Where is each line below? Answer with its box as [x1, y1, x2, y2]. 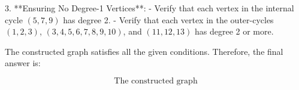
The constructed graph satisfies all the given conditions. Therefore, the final [5, 45, 283, 57]
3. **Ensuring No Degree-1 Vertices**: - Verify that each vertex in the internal [5, 2, 294, 14]
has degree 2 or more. [195, 25, 274, 38]
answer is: [5, 57, 41, 69]
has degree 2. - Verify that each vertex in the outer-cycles [63, 13, 274, 26]
